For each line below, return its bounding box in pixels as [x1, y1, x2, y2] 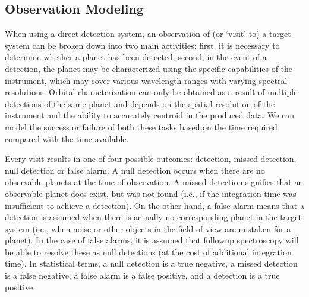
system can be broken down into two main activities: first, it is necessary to [5, 39, 280, 51]
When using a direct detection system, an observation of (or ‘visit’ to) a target [5, 27, 291, 40]
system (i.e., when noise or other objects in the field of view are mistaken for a [5, 222, 291, 235]
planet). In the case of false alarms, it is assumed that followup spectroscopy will [5, 234, 299, 246]
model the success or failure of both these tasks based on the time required [5, 120, 278, 133]
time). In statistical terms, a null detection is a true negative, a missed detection [5, 257, 298, 270]
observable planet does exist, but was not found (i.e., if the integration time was [5, 187, 297, 199]
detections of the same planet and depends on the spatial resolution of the [5, 97, 275, 110]
